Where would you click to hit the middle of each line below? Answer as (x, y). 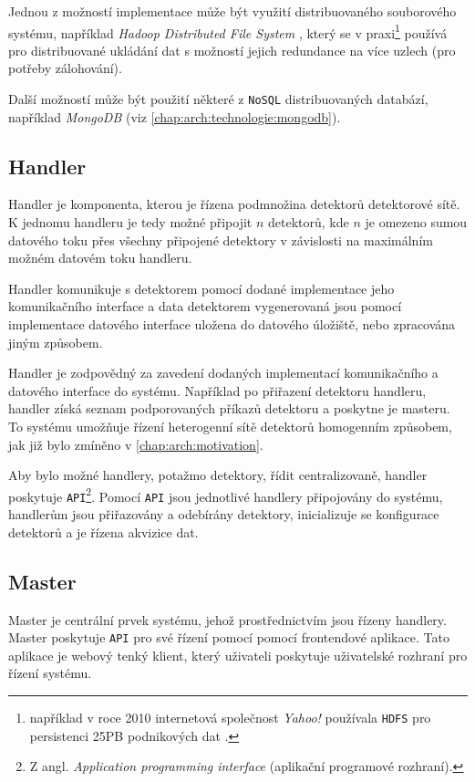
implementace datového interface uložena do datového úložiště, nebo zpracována (232, 324)
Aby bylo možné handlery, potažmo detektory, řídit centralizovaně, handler (218, 475)
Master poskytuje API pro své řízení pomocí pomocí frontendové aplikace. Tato (229, 637)
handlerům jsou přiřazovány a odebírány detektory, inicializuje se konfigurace (224, 514)
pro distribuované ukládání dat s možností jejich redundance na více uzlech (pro (232, 50)
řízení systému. (50, 673)
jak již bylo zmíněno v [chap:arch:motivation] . (136, 444)
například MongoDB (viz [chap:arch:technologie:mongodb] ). (175, 116)
